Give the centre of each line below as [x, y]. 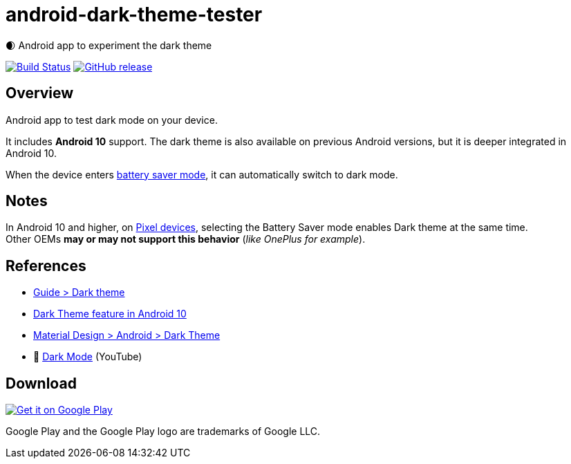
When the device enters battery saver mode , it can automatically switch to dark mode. [202, 174]
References [46, 266]
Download [41, 383]
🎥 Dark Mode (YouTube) [88, 357]
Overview [40, 93]
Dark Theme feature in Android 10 [110, 314]
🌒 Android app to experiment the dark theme [109, 45]
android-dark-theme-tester [134, 15]
